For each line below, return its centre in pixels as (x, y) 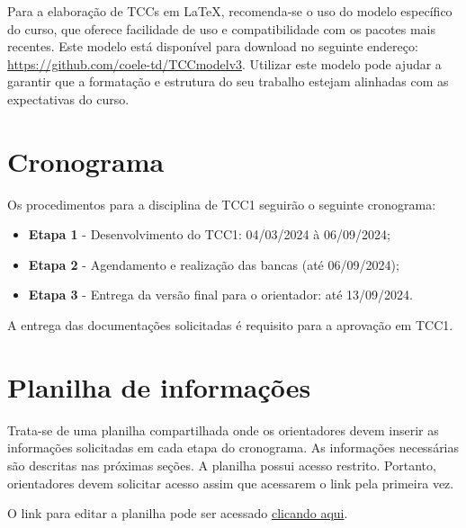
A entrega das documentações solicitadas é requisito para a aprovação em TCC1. (230, 325)
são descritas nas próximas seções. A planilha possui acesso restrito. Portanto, (222, 465)
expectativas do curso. (68, 98)
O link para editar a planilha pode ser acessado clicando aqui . (178, 513)
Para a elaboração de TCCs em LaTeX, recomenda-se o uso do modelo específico (230, 11)
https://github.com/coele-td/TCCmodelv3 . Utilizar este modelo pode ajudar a (224, 63)
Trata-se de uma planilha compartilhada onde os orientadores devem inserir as (223, 430)
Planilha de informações (159, 386)
